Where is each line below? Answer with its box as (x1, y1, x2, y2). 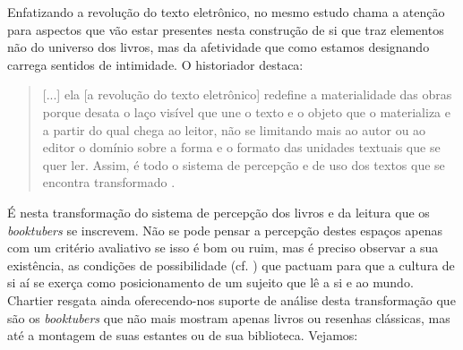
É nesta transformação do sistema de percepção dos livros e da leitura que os (7, 202, 430, 221)
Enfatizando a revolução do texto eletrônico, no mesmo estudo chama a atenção (7, 3, 445, 21)
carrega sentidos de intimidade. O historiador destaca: (7, 55, 304, 73)
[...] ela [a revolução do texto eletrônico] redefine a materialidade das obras (42, 85, 452, 104)
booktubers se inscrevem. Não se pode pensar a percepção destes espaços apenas (7, 220, 442, 239)
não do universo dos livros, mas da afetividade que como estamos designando (7, 38, 430, 56)
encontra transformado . (42, 173, 176, 192)
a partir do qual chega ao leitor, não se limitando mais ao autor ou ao (42, 120, 426, 139)
